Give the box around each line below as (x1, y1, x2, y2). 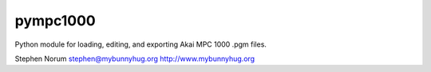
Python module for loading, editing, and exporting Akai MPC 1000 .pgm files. (14, 40, 267, 49)
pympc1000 (14, 12, 96, 29)
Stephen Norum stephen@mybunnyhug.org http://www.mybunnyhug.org (14, 54, 255, 63)
